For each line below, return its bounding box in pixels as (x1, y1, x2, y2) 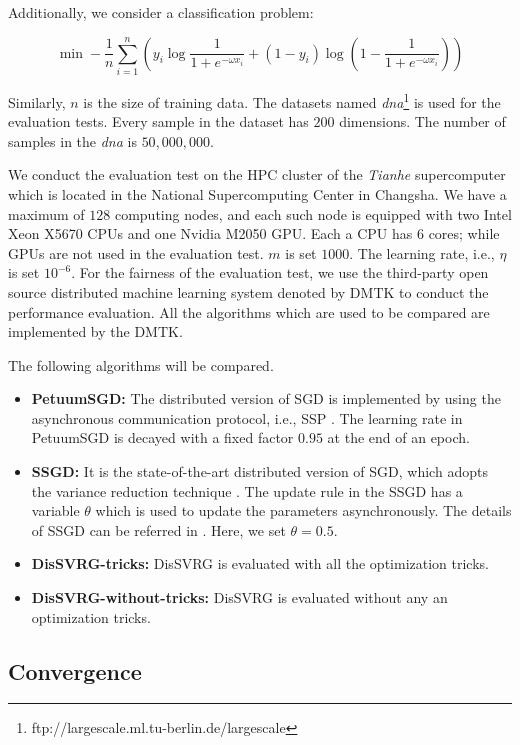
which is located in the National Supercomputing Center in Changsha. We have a (8, 183, 507, 204)
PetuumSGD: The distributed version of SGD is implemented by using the (31, 388, 501, 409)
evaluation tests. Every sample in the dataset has (8, 111, 309, 132)
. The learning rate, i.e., (349, 242, 495, 263)
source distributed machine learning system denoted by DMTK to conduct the (8, 281, 489, 302)
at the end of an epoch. (327, 427, 470, 448)
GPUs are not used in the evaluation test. (8, 242, 264, 263)
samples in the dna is (8, 130, 137, 151)
